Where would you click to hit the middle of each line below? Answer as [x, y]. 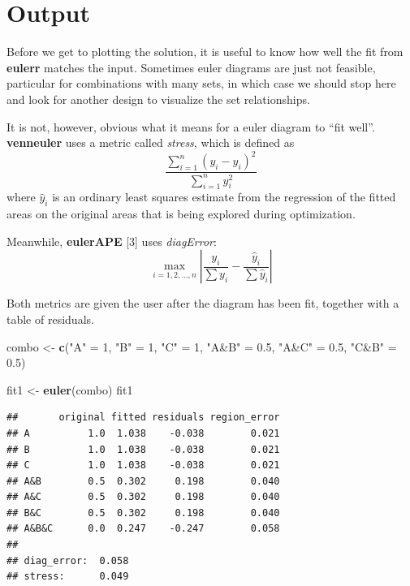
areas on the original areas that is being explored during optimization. [181, 214]
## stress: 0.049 [68, 577]
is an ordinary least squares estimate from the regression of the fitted [224, 197]
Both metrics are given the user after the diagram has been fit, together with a [203, 303]
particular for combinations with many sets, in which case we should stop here [201, 83]
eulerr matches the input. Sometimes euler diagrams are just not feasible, [191, 67]
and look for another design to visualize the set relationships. [158, 99]
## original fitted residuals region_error [143, 418]
